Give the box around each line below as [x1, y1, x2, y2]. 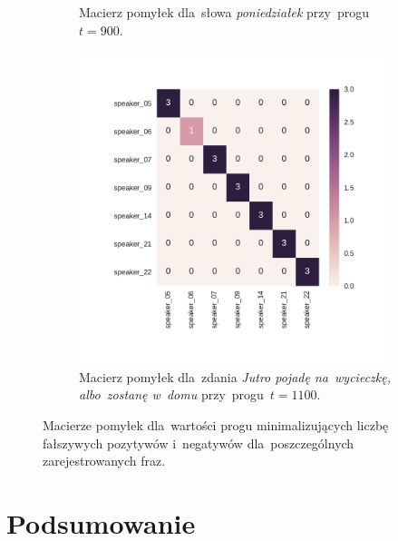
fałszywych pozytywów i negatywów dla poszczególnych [43, 433, 354, 452]
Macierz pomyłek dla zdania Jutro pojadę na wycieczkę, [79, 367, 391, 386]
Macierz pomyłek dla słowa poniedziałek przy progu [79, 3, 370, 21]
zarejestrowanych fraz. [43, 451, 166, 470]
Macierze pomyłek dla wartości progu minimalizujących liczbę [43, 415, 389, 434]
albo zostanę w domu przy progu [79, 385, 264, 404]
